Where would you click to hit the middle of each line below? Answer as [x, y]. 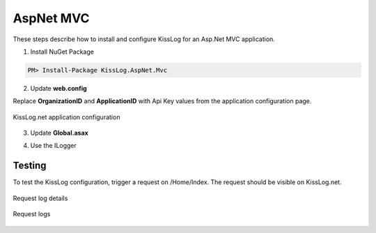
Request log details [40, 198]
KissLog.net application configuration [66, 117]
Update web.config [58, 88]
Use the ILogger [53, 146]
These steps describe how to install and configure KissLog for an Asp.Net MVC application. [144, 39]
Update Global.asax [59, 133]
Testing [30, 166]
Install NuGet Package [62, 52]
